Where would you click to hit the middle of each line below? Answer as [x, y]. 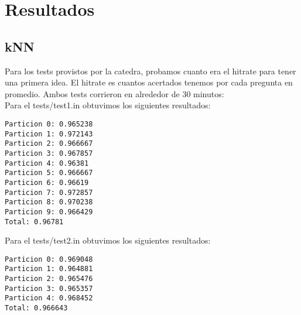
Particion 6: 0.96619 [47, 182]
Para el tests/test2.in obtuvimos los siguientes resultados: [108, 240]
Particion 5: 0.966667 [49, 173]
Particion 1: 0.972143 [49, 134]
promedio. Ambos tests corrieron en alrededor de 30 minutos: [114, 93]
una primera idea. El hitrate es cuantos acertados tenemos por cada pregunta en [149, 82]
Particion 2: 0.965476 [49, 279]
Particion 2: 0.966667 [49, 144]
